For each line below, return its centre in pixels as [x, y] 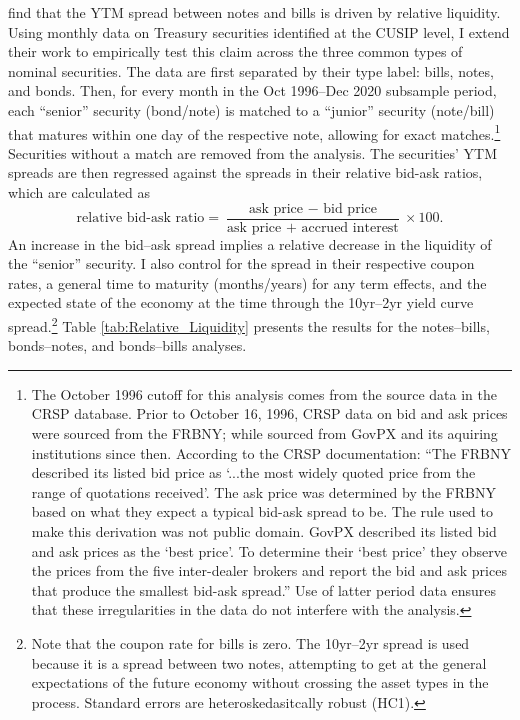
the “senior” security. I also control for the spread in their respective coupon [241, 263]
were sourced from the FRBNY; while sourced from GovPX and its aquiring [264, 433]
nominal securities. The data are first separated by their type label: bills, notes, [251, 70]
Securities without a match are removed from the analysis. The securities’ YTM [252, 152]
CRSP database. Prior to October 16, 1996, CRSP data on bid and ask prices [269, 413]
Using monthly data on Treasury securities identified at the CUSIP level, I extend [259, 31]
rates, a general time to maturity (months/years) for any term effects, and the [247, 282]
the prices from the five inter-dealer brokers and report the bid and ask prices [269, 570]
